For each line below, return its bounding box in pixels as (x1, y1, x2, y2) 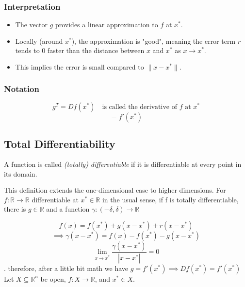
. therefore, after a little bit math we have (4, 263, 128, 273)
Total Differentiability (4, 136, 115, 151)
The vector (15, 19, 48, 30)
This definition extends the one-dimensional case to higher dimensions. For (4, 185, 226, 195)
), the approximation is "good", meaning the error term (71, 36, 236, 46)
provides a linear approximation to (55, 19, 158, 30)
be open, (40, 273, 66, 284)
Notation (4, 82, 39, 94)
